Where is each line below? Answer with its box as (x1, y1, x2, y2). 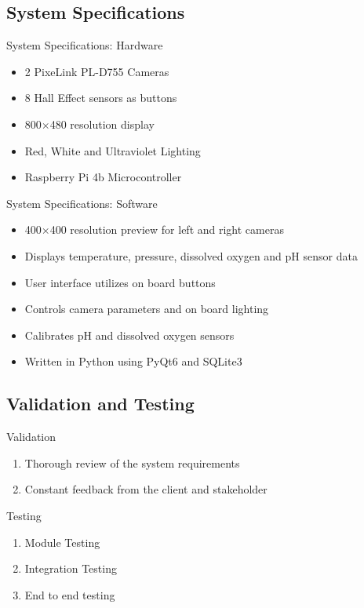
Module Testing (24, 533, 100, 550)
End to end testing (24, 586, 115, 603)
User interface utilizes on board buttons (24, 274, 216, 290)
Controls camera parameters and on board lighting (24, 300, 269, 317)
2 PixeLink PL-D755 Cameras (24, 63, 169, 79)
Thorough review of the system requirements (24, 454, 240, 471)
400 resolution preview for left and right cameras (49, 221, 284, 238)
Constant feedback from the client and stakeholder (24, 481, 268, 497)
